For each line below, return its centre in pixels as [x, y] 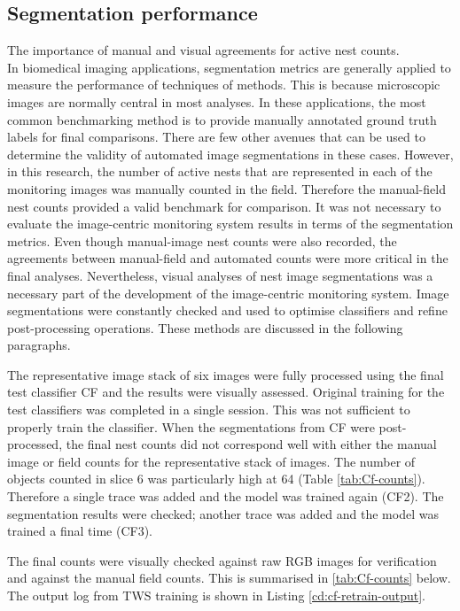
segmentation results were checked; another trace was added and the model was [223, 513]
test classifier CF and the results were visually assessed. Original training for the [226, 392]
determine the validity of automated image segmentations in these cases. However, [230, 154]
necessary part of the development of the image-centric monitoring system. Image [228, 293]
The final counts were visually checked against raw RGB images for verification [222, 560]
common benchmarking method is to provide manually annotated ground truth [222, 119]
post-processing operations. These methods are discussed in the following [205, 327]
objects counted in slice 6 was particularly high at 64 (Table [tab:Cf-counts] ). [216, 479]
